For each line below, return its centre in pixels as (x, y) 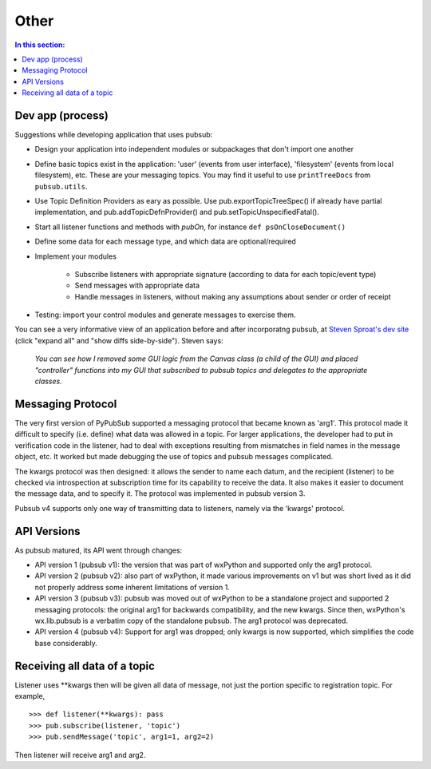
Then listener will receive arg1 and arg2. (80, 755)
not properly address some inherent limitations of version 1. (132, 587)
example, (30, 696)
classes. (49, 381)
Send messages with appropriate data (137, 285)
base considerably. (66, 643)
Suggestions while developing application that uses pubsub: (114, 135)
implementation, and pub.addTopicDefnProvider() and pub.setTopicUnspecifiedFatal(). (177, 212)
